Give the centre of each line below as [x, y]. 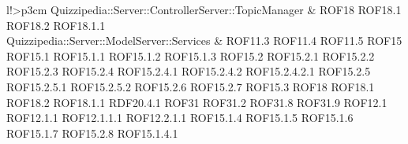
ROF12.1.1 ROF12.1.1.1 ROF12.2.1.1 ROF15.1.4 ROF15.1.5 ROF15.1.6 [180, 118]
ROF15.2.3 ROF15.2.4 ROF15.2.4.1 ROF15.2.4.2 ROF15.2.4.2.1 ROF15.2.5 [189, 71]
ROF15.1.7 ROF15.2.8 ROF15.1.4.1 [92, 133]
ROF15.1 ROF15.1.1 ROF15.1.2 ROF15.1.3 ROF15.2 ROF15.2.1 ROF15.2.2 [191, 55]
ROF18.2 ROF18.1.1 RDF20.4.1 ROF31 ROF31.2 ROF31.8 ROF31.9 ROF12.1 [197, 102]
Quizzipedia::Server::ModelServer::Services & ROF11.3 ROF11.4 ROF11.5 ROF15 [204, 41]
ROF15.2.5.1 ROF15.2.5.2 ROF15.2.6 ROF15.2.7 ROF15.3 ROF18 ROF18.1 [191, 86]
